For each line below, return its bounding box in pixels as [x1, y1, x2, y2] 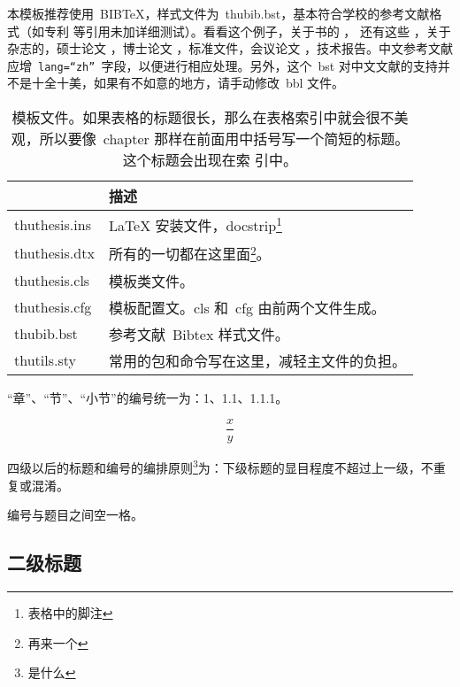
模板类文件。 [108, 270, 194, 291]
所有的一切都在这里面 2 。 [108, 241, 271, 265]
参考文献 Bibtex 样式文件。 [108, 323, 289, 344]
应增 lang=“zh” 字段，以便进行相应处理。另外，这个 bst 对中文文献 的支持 [7, 56, 438, 74]
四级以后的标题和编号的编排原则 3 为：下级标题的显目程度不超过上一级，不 [7, 456, 433, 476]
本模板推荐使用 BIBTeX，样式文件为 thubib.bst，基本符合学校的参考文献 [7, 4, 430, 22]
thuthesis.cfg [14, 297, 92, 318]
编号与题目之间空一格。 [7, 506, 143, 524]
